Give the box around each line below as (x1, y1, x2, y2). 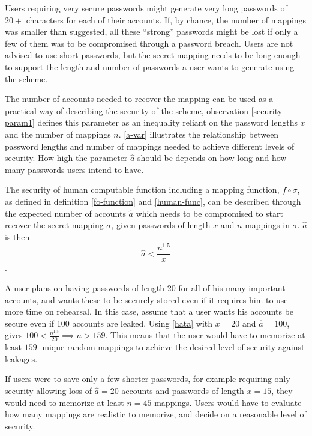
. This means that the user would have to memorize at (105, 329, 305, 341)
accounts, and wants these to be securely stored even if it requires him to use (5, 293, 288, 306)
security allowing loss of (5, 384, 92, 396)
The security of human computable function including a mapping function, (5, 183, 280, 196)
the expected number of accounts (5, 207, 126, 219)
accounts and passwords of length (121, 384, 244, 396)
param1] (5, 116, 35, 129)
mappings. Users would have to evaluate (154, 396, 302, 408)
